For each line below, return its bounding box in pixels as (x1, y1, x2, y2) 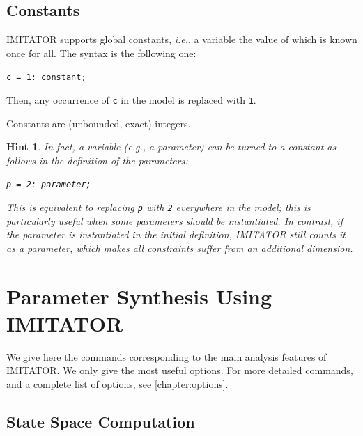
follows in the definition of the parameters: (6, 153, 188, 167)
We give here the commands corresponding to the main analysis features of (6, 349, 327, 364)
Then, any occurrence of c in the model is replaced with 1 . (6, 93, 256, 107)
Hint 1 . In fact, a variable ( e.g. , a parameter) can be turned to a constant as (6, 139, 337, 154)
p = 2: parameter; (6, 180, 91, 190)
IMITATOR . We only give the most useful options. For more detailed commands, (6, 363, 353, 377)
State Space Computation (6, 411, 195, 433)
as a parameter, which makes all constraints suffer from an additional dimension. (6, 240, 353, 255)
